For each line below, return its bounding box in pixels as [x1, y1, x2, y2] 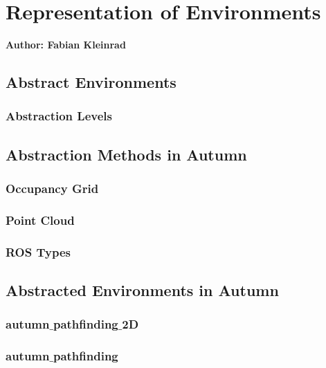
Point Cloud [6, 211, 75, 228]
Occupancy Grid [6, 180, 99, 197]
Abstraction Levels [6, 107, 112, 125]
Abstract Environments [6, 71, 176, 93]
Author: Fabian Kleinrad [6, 37, 126, 52]
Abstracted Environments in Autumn [6, 279, 279, 301]
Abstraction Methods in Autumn [6, 143, 247, 165]
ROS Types [6, 243, 71, 260]
